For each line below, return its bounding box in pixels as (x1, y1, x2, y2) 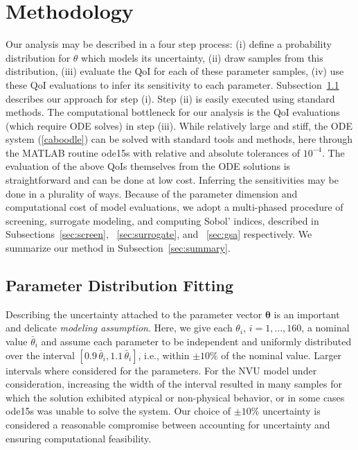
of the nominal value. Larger (221, 347, 342, 362)
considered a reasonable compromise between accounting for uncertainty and (6, 417, 330, 431)
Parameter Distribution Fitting (6, 275, 234, 296)
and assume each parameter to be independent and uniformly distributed (41, 334, 352, 349)
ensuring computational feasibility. (6, 431, 152, 445)
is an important (274, 306, 340, 321)
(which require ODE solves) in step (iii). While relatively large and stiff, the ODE (6, 118, 352, 132)
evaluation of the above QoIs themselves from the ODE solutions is (6, 159, 291, 173)
